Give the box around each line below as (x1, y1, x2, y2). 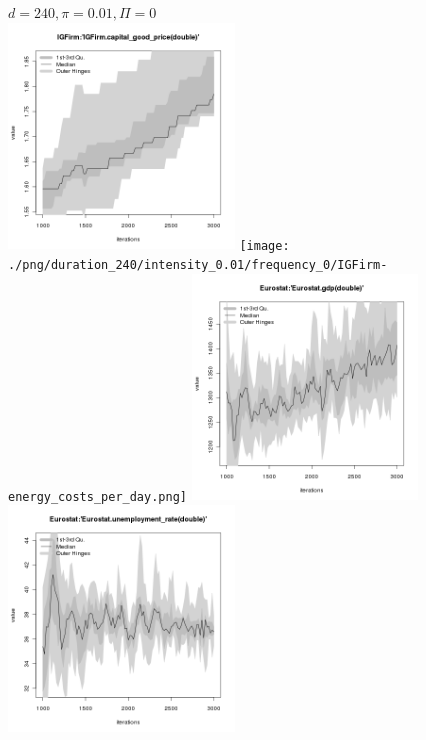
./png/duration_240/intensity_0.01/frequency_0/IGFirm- (8, 258, 388, 273)
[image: (239, 238, 290, 253)
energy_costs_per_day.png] (8, 489, 187, 504)
